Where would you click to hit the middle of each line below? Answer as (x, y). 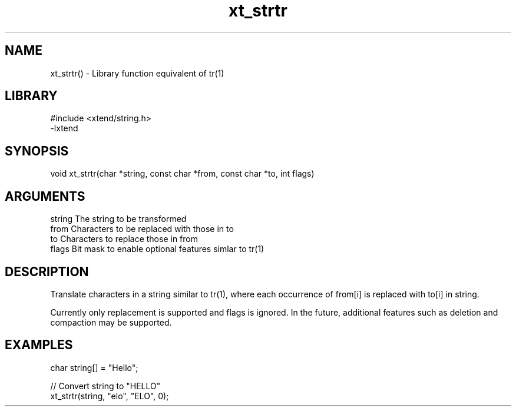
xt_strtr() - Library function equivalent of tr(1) (137, 73)
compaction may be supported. (111, 322)
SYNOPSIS (37, 151)
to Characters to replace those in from (124, 239)
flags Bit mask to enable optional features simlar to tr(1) (157, 249)
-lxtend (64, 128)
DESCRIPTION (47, 271)
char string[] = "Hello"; (94, 367)
